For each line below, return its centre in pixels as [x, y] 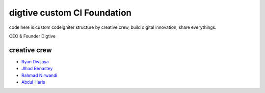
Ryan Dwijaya [35, 61]
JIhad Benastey [37, 69]
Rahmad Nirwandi [39, 75]
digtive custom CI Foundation [70, 13]
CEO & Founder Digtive [32, 36]
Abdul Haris [33, 82]
